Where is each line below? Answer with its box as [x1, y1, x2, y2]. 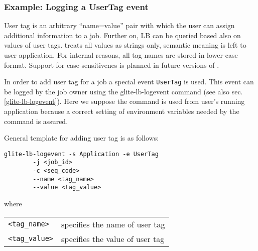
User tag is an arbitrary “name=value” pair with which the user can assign [4, 20, 235, 31]
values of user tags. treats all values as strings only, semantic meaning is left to [4, 40, 246, 50]
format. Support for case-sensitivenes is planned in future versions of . [4, 59, 219, 70]
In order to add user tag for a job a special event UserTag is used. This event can [4, 76, 254, 87]
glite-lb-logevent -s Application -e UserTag [4, 150, 159, 158]
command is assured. [4, 115, 68, 126]
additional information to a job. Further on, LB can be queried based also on [4, 30, 241, 40]
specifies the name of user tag [61, 218, 165, 230]
